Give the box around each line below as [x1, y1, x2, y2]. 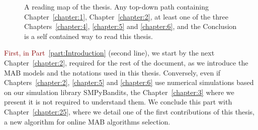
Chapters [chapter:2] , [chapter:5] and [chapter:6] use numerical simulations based [4, 77, 254, 87]
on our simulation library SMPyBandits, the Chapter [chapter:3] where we [4, 86, 234, 97]
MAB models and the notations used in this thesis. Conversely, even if [4, 67, 221, 77]
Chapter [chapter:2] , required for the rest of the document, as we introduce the [4, 57, 248, 67]
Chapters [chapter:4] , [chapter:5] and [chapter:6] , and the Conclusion [24, 21, 237, 31]
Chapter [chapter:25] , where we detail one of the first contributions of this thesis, [4, 106, 254, 116]
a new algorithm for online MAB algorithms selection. [4, 116, 170, 126]
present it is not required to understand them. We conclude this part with [4, 96, 232, 107]
